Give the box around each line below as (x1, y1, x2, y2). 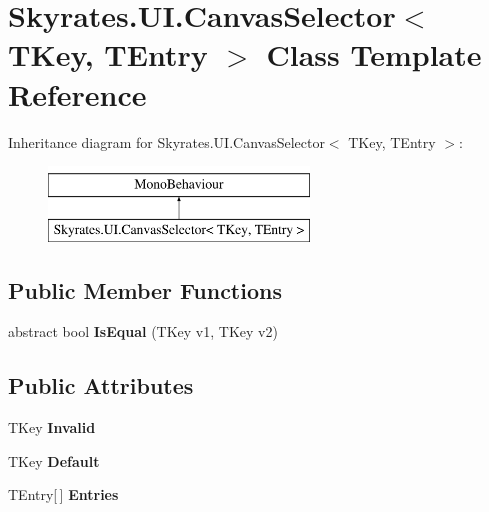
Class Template (266, 34, 482, 75)
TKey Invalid (8, 417, 96, 438)
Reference (8, 73, 147, 114)
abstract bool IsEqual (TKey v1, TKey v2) (8, 321, 278, 342)
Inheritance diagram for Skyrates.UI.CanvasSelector (8, 131, 325, 152)
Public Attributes (8, 370, 194, 401)
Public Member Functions (8, 274, 282, 305)
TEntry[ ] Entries (8, 484, 119, 505)
